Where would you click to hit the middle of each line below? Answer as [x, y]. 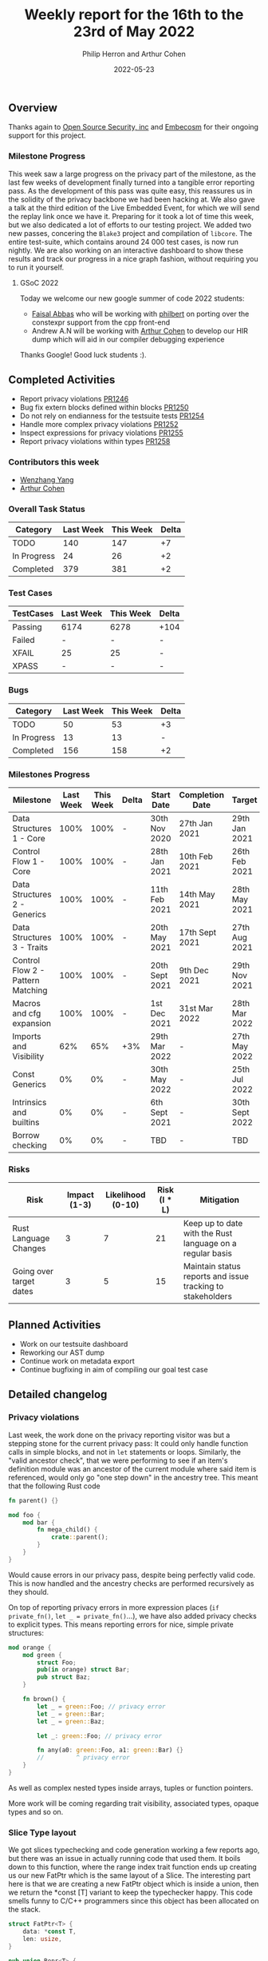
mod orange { [30, 1647]
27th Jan [196, 823]
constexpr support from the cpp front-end [101, 322]
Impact [80, 1195]
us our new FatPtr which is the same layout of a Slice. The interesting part [130, 1875]
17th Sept [198, 932]
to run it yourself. [36, 267]
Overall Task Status [47, 509]
